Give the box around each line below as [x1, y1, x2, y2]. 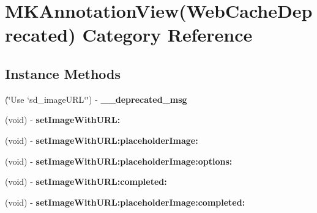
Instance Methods [5, 64, 121, 83]
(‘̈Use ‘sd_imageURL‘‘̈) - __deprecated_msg [5, 92, 187, 105]
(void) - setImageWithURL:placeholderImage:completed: [5, 195, 245, 208]
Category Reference [82, 22, 253, 47]
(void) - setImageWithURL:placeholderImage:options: [5, 154, 233, 167]
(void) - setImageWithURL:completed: [5, 175, 167, 188]
